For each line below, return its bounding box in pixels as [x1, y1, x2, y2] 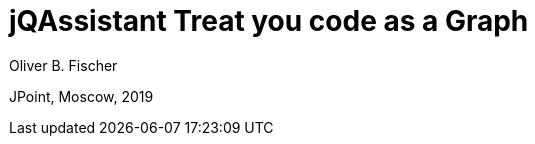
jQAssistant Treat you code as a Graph [9, 4, 529, 38]
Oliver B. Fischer [9, 56, 118, 74]
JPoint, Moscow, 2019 [9, 87, 154, 105]
